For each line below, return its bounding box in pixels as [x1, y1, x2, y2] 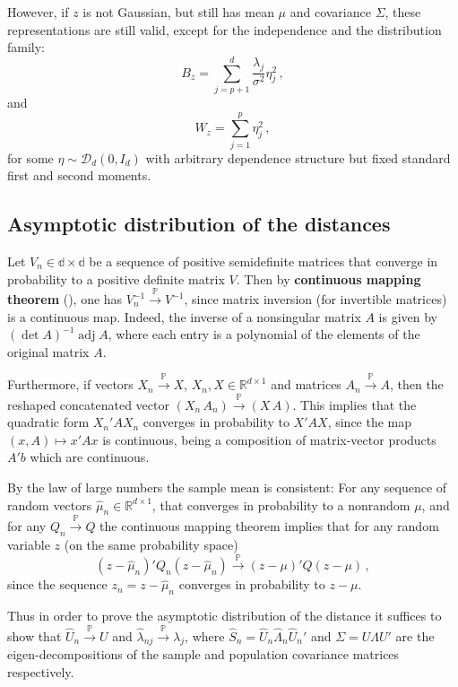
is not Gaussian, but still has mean [82, 3, 274, 21]
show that [7, 626, 62, 645]
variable [7, 535, 50, 553]
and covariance [289, 3, 371, 21]
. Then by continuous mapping [236, 269, 421, 288]
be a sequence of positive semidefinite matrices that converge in [89, 252, 438, 271]
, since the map [327, 413, 412, 431]
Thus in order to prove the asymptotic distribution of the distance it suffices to [7, 606, 442, 625]
